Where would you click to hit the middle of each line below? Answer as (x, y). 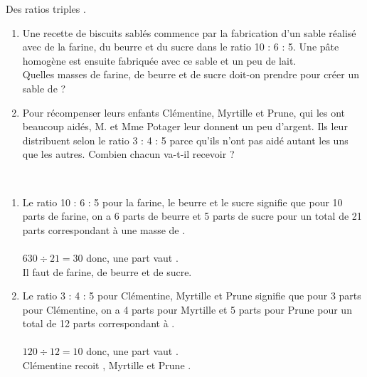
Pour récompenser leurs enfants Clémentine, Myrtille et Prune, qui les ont (184, 112)
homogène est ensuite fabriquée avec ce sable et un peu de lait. (159, 60)
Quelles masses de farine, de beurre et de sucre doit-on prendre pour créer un (191, 74)
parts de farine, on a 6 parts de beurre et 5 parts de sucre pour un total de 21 (192, 216)
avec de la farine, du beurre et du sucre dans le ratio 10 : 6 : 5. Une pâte (181, 47)
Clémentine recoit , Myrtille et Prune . (107, 365)
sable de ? (44, 88)
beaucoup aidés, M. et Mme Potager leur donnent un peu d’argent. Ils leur (185, 126)
